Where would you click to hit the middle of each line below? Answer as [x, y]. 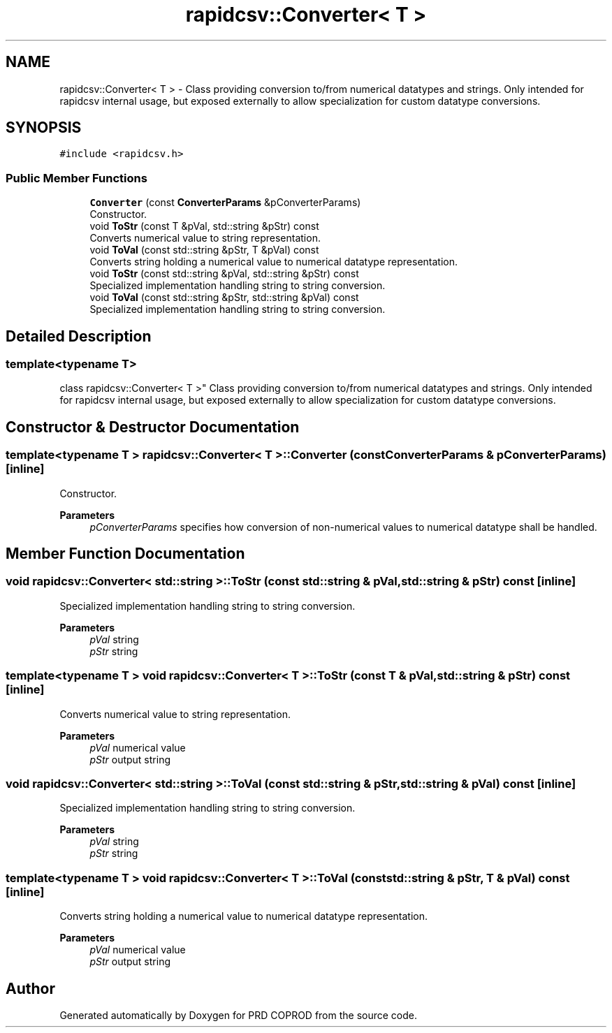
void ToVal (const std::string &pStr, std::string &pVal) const [224, 298]
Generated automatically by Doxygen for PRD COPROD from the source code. [239, 1015]
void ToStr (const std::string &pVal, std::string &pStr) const [224, 274]
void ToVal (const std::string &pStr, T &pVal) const [204, 250]
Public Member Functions [76, 178]
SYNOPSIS [44, 128]
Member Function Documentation [125, 554]
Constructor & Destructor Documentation [153, 427]
